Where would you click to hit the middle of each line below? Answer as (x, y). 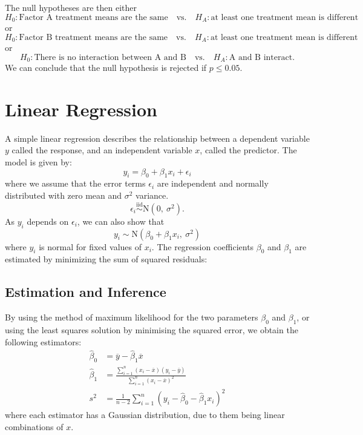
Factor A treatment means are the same (93, 17)
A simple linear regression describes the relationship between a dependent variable (157, 138)
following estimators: (43, 341)
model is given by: (38, 162)
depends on (48, 221)
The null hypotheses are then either (71, 7)
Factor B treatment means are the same (93, 37)
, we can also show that (121, 221)
